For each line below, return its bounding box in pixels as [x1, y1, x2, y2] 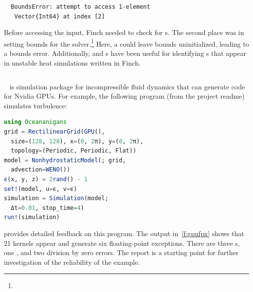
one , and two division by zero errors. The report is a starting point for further [4, 247, 239, 258]
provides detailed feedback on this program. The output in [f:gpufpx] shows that [4, 228, 244, 238]
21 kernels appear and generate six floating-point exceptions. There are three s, [4, 238, 240, 248]
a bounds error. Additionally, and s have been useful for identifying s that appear [4, 48, 246, 58]
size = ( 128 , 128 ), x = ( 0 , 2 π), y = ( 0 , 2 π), [11, 137, 144, 145]
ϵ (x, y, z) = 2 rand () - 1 [4, 175, 88, 183]
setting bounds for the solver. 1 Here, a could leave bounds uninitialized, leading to [4, 37, 249, 49]
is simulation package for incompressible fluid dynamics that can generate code [9, 81, 245, 91]
